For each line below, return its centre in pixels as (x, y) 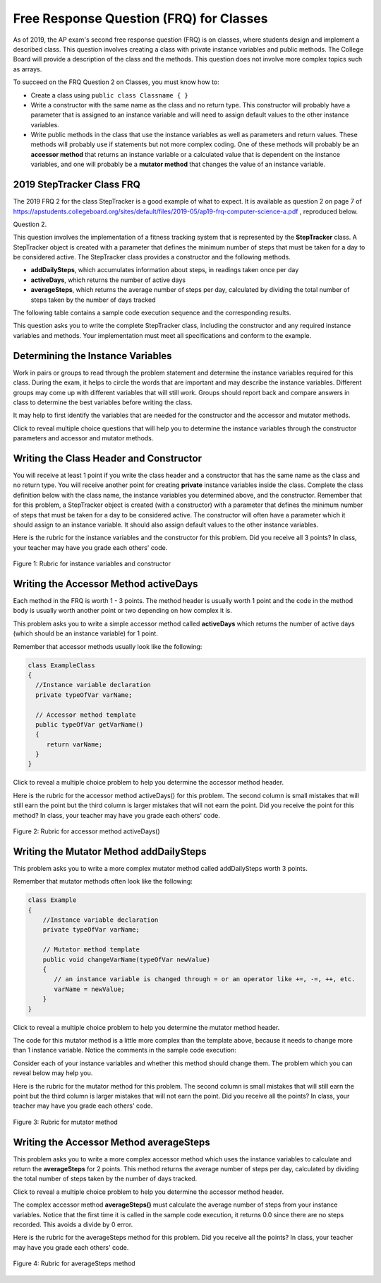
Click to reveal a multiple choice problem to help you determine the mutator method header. (146, 1027)
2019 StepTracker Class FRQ (77, 185)
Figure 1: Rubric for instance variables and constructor (92, 564)
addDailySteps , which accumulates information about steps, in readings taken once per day (165, 270)
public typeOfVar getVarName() (90, 724)
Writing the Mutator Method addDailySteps (110, 851)
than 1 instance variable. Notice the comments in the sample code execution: (125, 1050)
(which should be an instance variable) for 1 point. (85, 633)
